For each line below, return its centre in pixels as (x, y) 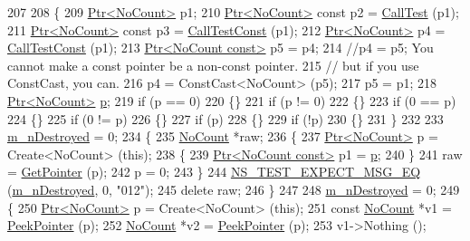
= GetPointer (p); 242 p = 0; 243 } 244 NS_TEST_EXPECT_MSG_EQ (214, 172)
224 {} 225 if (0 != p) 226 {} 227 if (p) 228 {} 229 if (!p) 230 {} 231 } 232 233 (225, 118)
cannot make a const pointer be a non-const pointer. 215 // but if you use (213, 65)
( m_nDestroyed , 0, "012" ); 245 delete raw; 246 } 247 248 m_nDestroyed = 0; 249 (234, 189)
